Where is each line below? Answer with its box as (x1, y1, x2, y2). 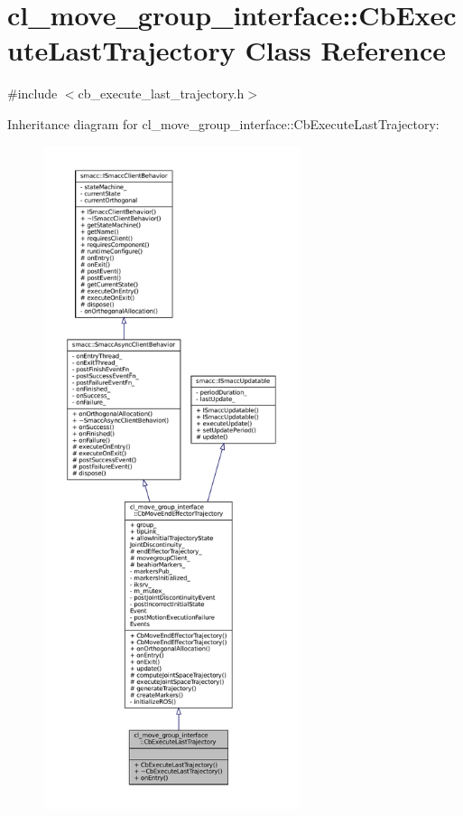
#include (7, 84, 58, 103)
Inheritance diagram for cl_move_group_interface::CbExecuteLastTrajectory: (7, 114, 440, 133)
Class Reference (245, 32, 446, 69)
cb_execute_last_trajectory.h (78, 84, 245, 103)
